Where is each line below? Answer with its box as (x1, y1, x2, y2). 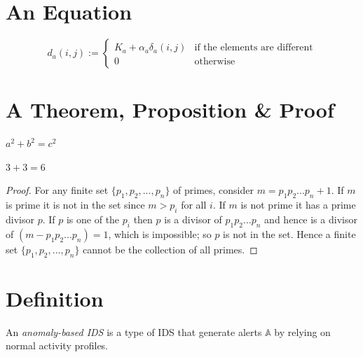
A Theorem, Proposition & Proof (6, 95, 334, 124)
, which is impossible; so (108, 226, 212, 241)
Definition (6, 283, 104, 312)
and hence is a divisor (264, 212, 357, 227)
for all (181, 197, 207, 212)
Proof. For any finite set (6, 183, 109, 197)
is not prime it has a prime (240, 197, 356, 212)
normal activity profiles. (6, 338, 109, 353)
